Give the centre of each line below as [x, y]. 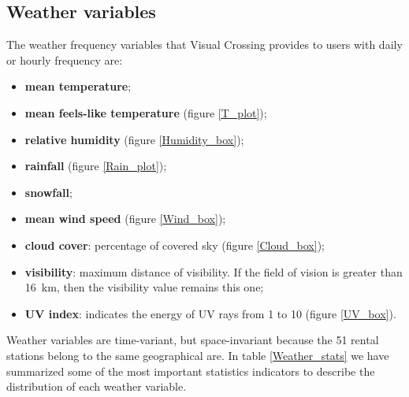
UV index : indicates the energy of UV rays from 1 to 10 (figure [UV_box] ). [210, 313]
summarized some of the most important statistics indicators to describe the [191, 371]
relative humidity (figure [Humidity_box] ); [134, 139]
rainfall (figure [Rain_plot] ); [96, 166]
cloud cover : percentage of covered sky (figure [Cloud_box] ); [175, 245]
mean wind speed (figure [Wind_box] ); [125, 219]
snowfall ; [48, 192]
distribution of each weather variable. [97, 386]
